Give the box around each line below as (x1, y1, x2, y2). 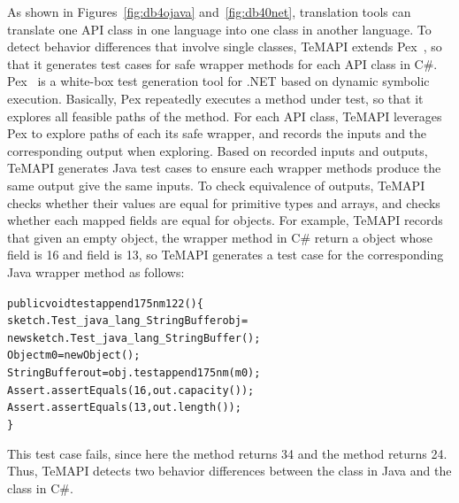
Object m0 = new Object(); (7, 349, 141, 362)
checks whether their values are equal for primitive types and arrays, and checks (7, 193, 440, 212)
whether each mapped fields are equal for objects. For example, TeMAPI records (7, 211, 443, 229)
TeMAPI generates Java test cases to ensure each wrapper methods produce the (7, 159, 441, 177)
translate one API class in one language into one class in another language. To (7, 19, 432, 38)
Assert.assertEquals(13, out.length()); (7, 401, 241, 414)
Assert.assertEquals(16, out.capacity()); (7, 383, 255, 397)
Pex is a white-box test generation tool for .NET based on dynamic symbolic (7, 72, 430, 90)
